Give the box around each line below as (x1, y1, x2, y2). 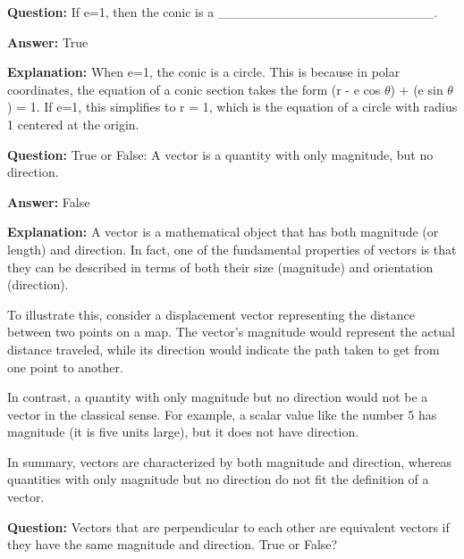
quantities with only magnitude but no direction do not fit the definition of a (7, 470, 429, 488)
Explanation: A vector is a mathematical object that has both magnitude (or (7, 222, 439, 241)
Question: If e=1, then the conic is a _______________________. (7, 3, 438, 21)
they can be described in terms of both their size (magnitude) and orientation (7, 257, 434, 276)
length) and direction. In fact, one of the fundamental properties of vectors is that (7, 239, 457, 258)
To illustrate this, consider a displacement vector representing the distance (7, 305, 416, 323)
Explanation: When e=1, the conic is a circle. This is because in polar (7, 63, 401, 81)
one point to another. (7, 357, 123, 376)
